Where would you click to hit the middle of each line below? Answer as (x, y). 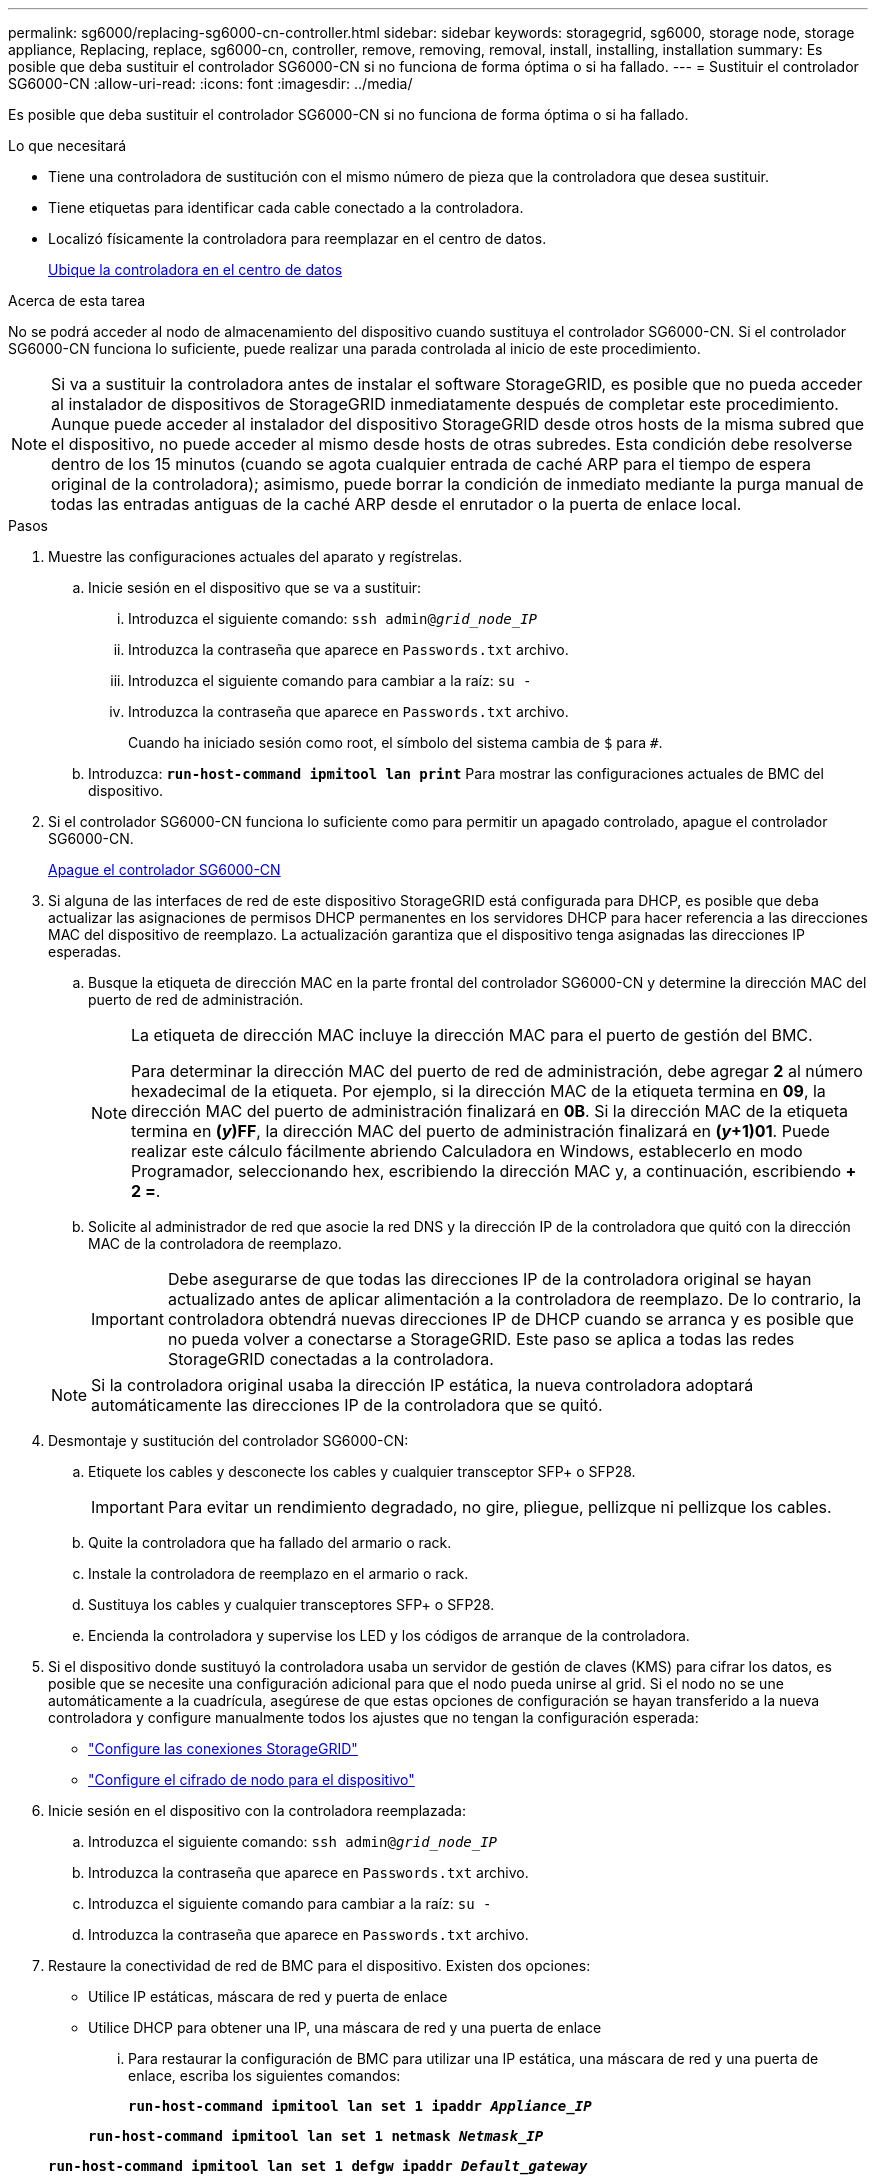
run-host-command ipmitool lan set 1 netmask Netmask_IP (316, 2136)
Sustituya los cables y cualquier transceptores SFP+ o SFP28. (291, 1604)
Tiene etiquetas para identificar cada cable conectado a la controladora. (286, 207)
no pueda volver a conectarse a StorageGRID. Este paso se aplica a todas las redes (481, 1339)
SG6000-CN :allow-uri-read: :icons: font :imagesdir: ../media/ (210, 83)
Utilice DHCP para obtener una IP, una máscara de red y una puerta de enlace (345, 2027)
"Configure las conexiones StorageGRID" (223, 1748)
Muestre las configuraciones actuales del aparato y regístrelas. (255, 556)
